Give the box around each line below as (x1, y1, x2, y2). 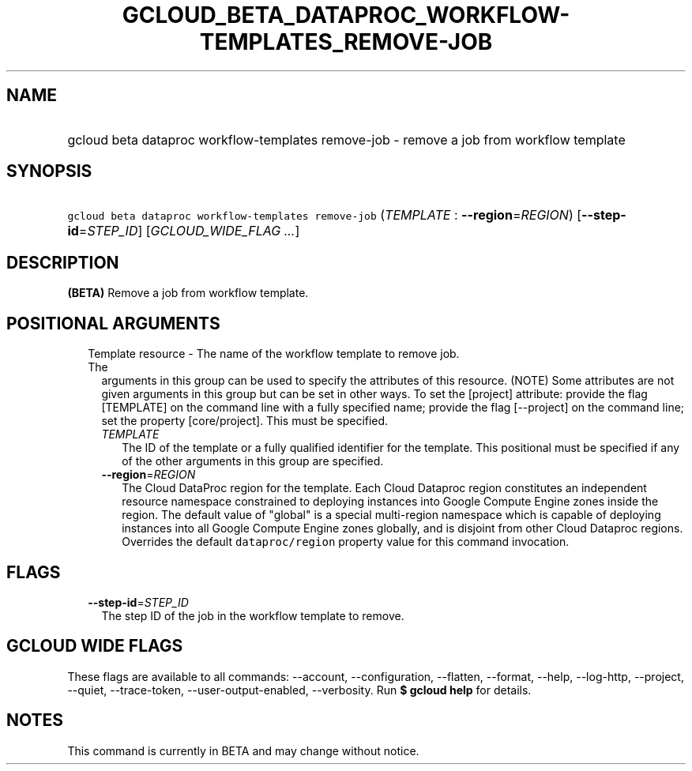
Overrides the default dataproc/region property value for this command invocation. (122, 535, 570, 549)
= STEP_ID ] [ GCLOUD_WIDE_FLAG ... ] (78, 223, 300, 239)
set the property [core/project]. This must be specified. (101, 414, 389, 428)
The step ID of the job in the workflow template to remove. (101, 608, 404, 622)
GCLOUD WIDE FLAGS (6, 636, 183, 656)
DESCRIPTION (6, 252, 119, 273)
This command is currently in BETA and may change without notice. (67, 743, 419, 758)
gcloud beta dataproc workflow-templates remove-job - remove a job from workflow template (67, 131, 626, 148)
